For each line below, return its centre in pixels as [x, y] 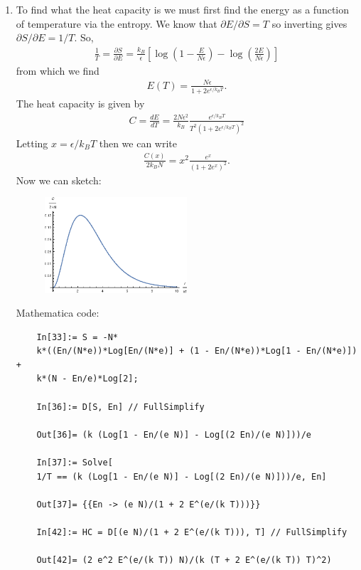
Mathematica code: [58, 313]
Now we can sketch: [59, 180]
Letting [32, 143]
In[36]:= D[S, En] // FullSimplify [120, 407]
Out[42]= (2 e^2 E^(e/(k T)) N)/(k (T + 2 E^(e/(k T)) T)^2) [184, 560]
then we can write [138, 143]
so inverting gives [309, 23]
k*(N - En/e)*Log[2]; [87, 379]
